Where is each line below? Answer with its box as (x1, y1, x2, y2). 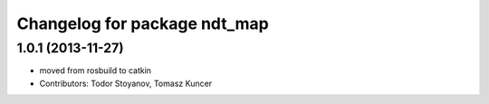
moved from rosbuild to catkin (39, 65, 152, 76)
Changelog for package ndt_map (16, 14, 269, 33)
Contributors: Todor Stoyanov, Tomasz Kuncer (39, 78, 213, 89)
